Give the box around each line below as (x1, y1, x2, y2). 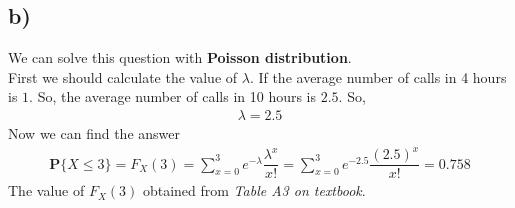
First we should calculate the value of (8, 66, 238, 87)
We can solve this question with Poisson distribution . (8, 47, 352, 68)
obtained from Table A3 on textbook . (142, 180, 366, 201)
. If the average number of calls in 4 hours (249, 66, 507, 87)
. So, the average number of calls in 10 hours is (29, 86, 317, 107)
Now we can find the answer (8, 123, 180, 144)
